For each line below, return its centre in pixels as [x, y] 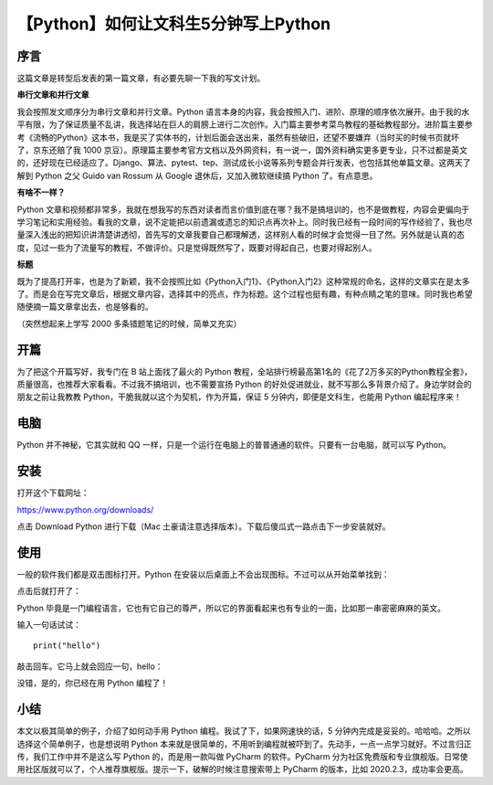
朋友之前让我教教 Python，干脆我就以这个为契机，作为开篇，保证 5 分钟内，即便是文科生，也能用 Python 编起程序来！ [240, 397]
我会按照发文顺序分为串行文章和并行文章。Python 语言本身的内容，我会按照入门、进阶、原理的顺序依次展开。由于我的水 [243, 111]
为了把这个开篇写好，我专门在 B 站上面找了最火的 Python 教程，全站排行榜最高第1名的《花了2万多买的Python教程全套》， [245, 371]
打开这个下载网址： [53, 493]
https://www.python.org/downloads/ [85, 509]
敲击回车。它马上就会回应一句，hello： [90, 666]
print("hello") [67, 646]
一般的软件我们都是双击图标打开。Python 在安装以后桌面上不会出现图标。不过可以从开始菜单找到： [203, 574]
